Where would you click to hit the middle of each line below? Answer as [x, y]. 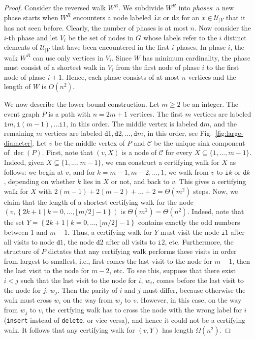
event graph [22, 114]
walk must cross [28, 300]
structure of [22, 251]
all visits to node [29, 241]
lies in [92, 181]
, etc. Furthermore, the [199, 241]
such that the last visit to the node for [79, 280]
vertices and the [212, 77]
